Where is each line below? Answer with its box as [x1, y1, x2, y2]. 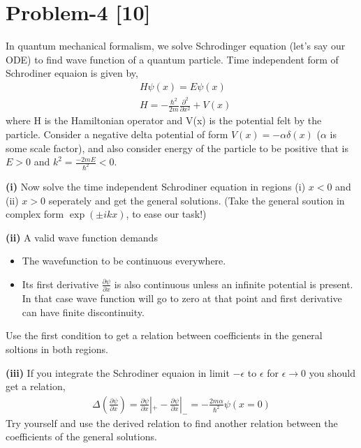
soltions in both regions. [6, 342, 108, 357]
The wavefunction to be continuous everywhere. [22, 253, 226, 268]
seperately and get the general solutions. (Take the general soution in [48, 193, 345, 207]
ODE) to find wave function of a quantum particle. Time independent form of [6, 52, 339, 66]
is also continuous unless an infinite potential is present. [114, 276, 353, 291]
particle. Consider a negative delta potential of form [6, 126, 228, 141]
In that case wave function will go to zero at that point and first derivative [22, 291, 342, 306]
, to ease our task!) [126, 207, 207, 221]
